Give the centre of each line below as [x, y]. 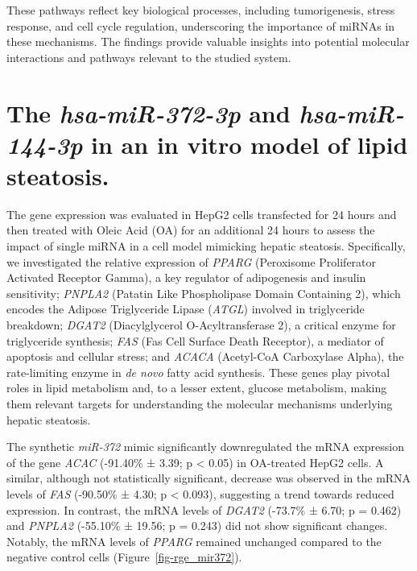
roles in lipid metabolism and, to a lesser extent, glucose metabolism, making [197, 388]
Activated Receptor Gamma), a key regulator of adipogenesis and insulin [186, 277]
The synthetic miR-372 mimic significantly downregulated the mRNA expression [205, 447]
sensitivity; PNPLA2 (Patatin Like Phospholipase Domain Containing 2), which [204, 293]
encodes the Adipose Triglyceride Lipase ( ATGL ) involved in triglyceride [186, 309]
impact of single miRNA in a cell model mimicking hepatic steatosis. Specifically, [206, 246]
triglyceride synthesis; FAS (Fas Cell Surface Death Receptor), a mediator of [195, 340]
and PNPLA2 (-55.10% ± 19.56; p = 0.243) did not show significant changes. [197, 525]
